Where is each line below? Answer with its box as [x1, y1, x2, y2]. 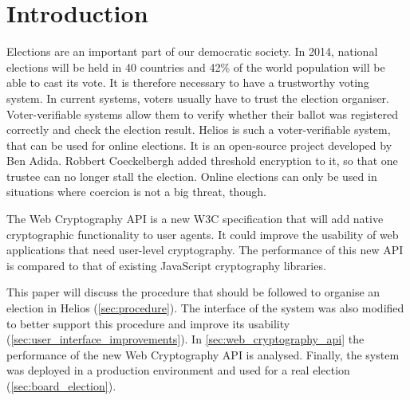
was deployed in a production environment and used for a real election [6, 362, 350, 378]
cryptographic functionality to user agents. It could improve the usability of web [6, 225, 399, 242]
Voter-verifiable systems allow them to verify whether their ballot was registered [6, 105, 399, 122]
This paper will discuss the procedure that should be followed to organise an [6, 284, 380, 300]
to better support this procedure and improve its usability [6, 315, 290, 331]
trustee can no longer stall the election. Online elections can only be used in [6, 167, 377, 184]
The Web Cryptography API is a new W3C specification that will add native [6, 210, 384, 227]
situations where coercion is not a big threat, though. [6, 183, 266, 200]
